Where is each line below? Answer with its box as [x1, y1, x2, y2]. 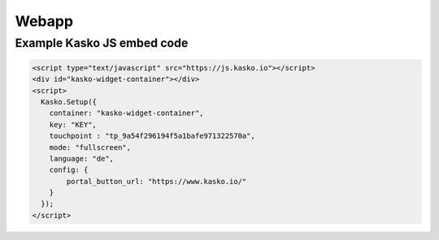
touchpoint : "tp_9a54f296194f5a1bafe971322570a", [49, 131, 255, 141]
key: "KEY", [49, 120, 98, 129]
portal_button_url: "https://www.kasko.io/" [66, 177, 247, 186]
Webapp [15, 12, 73, 30]
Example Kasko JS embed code [15, 36, 189, 50]
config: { [49, 165, 89, 174]
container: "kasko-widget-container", [49, 109, 204, 118]
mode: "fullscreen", [49, 143, 132, 152]
